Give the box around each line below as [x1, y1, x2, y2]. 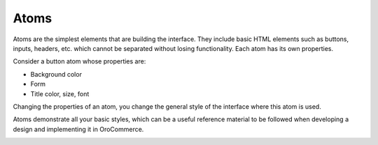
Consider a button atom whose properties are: [13, 57, 146, 66]
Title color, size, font [30, 89, 90, 98]
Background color [30, 70, 82, 78]
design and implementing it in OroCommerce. [13, 125, 144, 133]
